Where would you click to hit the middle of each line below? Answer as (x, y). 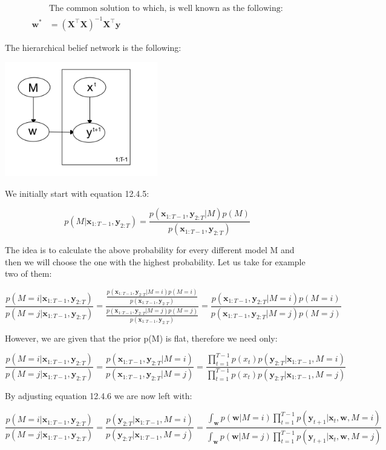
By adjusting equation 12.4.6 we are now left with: (99, 395)
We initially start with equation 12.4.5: (77, 193)
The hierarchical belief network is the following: (93, 47)
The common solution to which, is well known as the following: (166, 9)
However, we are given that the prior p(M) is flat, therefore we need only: (141, 338)
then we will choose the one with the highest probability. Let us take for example (155, 261)
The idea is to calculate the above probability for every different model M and (150, 250)
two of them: (28, 273)
